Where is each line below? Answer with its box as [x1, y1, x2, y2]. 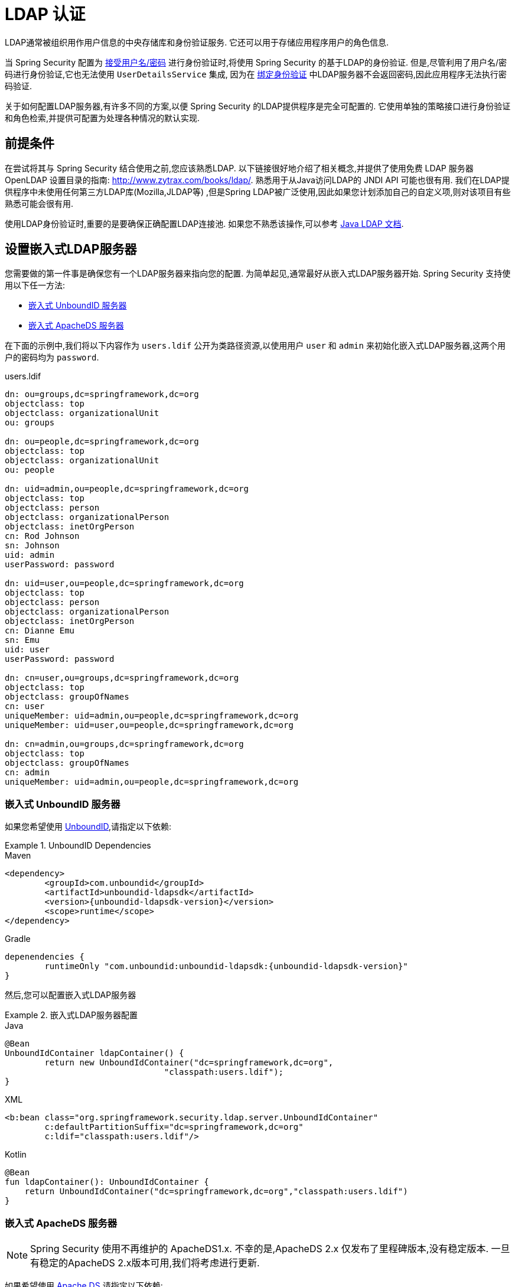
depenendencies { [5, 952, 84, 962]
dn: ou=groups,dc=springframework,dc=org [5, 389, 199, 399]
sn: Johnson [5, 541, 60, 551]
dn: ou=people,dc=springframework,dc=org [5, 437, 199, 447]
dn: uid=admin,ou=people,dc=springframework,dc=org [5, 484, 249, 494]
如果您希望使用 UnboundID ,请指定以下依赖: [5, 821, 172, 832]
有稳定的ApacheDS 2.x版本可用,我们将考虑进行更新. [30, 1256, 260, 1269]
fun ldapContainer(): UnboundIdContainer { [5, 1177, 209, 1187]
